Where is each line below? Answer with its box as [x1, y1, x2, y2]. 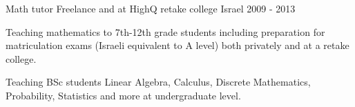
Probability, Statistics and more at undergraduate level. [6, 88, 241, 102]
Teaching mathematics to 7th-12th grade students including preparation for [6, 24, 325, 39]
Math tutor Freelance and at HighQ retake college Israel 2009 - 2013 [6, 1, 296, 15]
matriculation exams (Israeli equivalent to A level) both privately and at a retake [6, 38, 349, 52]
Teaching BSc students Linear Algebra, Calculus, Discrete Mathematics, [6, 75, 311, 89]
